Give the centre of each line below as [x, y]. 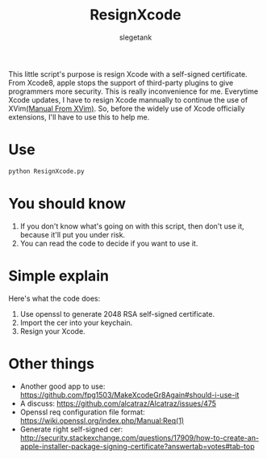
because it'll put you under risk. [73, 234]
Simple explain [58, 276]
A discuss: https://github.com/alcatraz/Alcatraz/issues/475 [118, 403]
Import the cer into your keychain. [76, 322]
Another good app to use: [63, 386]
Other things [52, 363]
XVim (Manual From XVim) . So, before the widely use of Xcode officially [127, 108]
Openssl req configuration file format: [82, 412]
